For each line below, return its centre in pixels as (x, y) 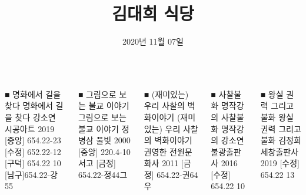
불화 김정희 (281, 140)
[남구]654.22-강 (31, 174)
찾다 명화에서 (29, 105)
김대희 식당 (153, 13)
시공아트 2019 (30, 128)
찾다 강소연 (35, 117)
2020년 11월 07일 (153, 41)
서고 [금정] (97, 163)
